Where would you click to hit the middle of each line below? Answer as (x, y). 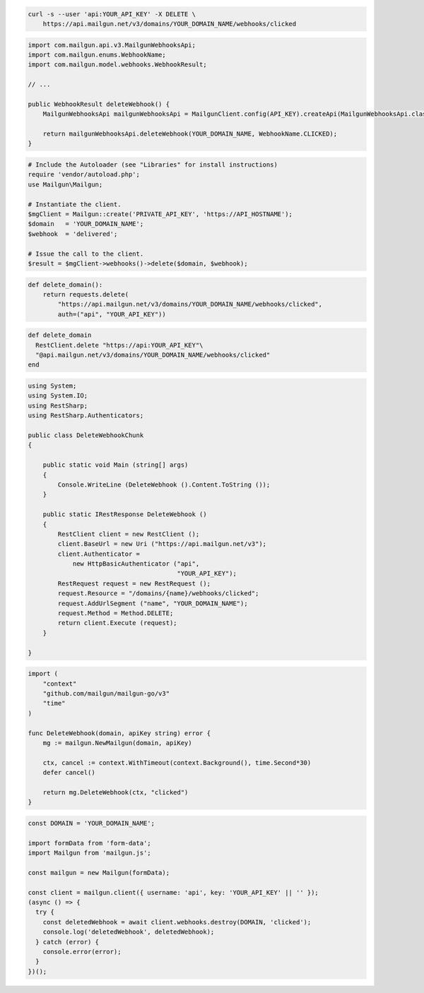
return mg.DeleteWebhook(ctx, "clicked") (116, 792)
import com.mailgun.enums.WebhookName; (97, 54)
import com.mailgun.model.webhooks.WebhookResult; (118, 65)
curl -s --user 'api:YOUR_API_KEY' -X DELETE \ (112, 14)
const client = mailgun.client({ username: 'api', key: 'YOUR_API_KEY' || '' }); (173, 892)
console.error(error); (82, 951)
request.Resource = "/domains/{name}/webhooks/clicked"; (158, 594)
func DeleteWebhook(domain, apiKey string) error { (119, 733)
